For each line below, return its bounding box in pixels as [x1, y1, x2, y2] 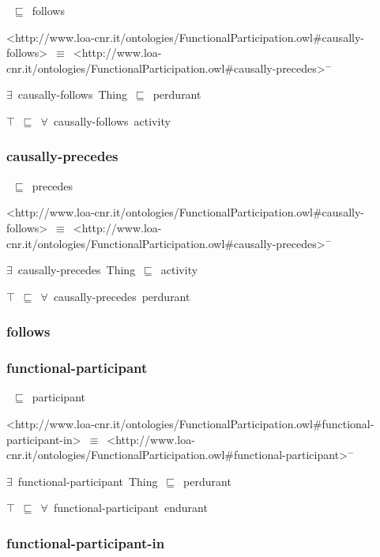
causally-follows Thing [17, 86, 128, 103]
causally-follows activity [53, 112, 171, 129]
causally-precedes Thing [17, 262, 136, 278]
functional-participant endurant [53, 499, 208, 516]
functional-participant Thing [17, 472, 158, 489]
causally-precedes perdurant [53, 288, 190, 304]
